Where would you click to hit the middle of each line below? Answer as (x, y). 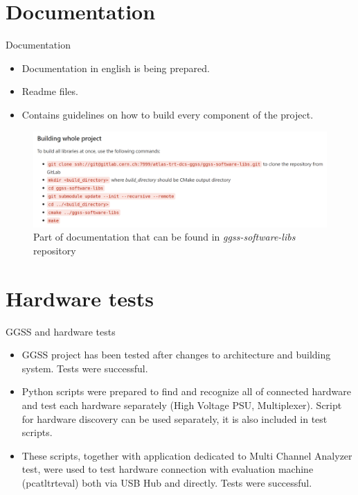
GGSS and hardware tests (61, 331)
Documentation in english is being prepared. (116, 68)
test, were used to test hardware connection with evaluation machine (168, 469)
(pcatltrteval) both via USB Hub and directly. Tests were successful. (167, 483)
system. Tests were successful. (85, 368)
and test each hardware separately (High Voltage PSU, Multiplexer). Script (182, 405)
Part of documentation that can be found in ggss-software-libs (164, 237)
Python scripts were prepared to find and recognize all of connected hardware (186, 391)
